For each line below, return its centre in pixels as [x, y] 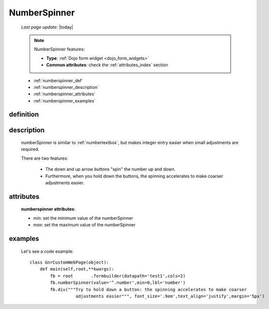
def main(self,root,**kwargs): [77, 269]
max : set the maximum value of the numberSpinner [84, 225]
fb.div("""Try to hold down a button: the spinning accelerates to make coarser [149, 289]
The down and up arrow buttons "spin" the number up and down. [111, 169]
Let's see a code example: [47, 251]
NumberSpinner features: [59, 49]
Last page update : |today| [47, 27]
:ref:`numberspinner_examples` [64, 101]
